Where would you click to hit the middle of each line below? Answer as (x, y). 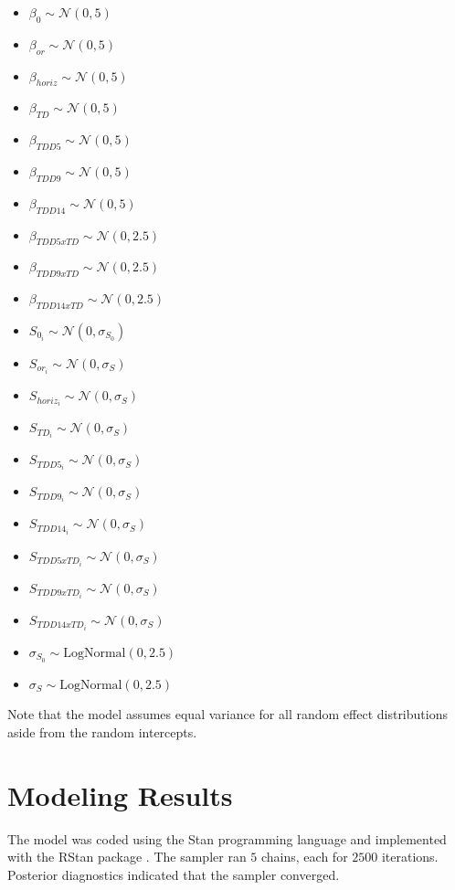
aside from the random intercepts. (102, 731)
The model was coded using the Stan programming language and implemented (227, 838)
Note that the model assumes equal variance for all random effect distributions (227, 714)
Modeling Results (120, 795)
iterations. (410, 857)
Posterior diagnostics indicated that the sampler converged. (174, 874)
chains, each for (305, 857)
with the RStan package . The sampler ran (127, 857)
